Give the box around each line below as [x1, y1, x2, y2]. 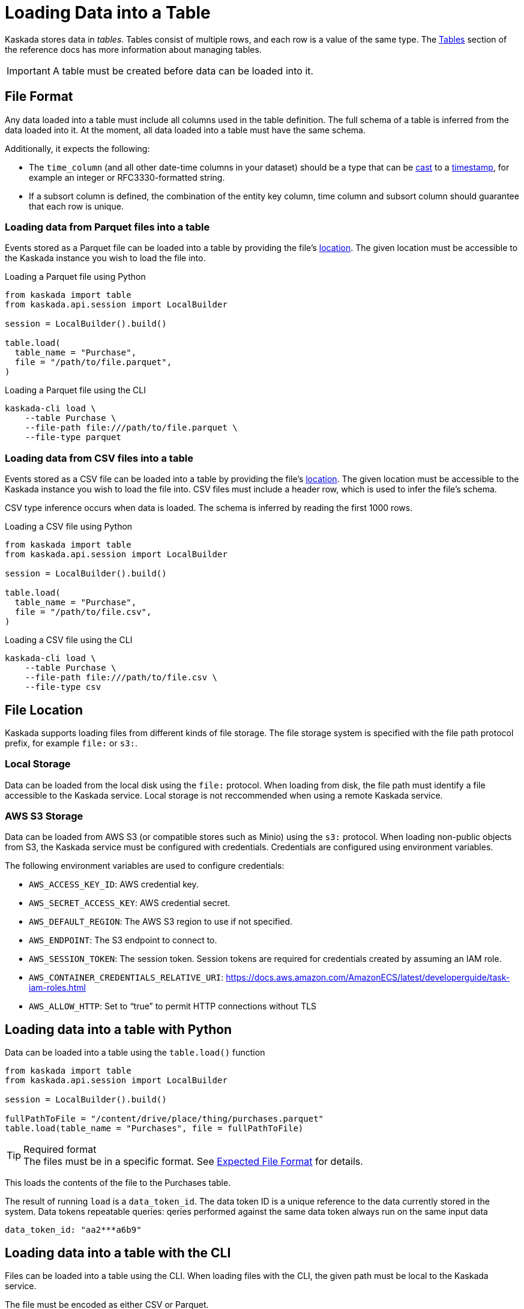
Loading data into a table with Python [5, 1021, 232, 1037]
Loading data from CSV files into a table [5, 452, 193, 464]
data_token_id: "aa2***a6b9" [5, 1225, 142, 1235]
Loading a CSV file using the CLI [5, 635, 133, 645]
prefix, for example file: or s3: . [5, 737, 138, 748]
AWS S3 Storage [5, 810, 83, 823]
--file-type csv [25, 682, 101, 692]
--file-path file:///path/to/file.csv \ [25, 673, 218, 683]
